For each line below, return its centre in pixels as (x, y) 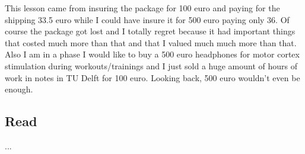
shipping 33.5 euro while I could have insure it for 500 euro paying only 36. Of (147, 19)
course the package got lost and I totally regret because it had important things (150, 31)
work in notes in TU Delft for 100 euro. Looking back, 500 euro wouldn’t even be (152, 77)
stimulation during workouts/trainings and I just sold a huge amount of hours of (151, 65)
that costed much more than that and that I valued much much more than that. (151, 42)
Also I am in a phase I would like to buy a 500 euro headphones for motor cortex (152, 54)
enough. (19, 89)
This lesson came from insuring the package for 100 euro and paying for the (142, 8)
